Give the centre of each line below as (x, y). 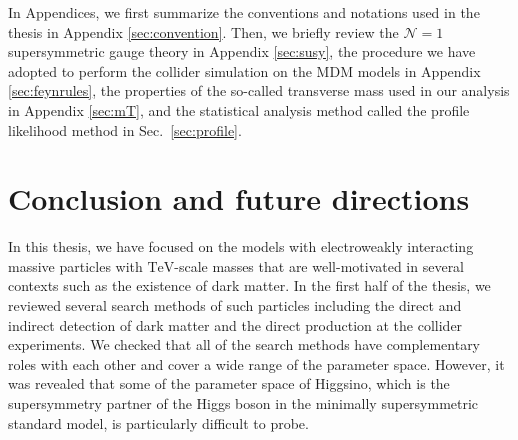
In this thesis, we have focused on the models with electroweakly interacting (241, 246)
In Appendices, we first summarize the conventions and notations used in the (244, 12)
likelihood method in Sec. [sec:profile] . (125, 129)
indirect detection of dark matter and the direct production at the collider (235, 324)
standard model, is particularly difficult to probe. (158, 422)
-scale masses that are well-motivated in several (319, 265)
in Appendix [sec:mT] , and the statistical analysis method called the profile (239, 109)
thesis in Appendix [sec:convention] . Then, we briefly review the (203, 31)
